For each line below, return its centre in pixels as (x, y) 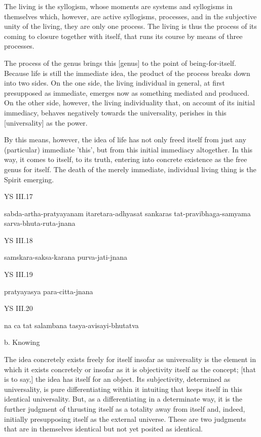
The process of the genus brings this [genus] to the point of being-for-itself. (120, 63)
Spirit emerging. (29, 179)
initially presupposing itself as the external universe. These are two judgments (125, 419)
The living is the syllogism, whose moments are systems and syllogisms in (118, 6)
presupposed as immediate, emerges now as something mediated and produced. (127, 92)
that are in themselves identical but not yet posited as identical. (103, 429)
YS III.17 (18, 196)
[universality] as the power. (46, 122)
